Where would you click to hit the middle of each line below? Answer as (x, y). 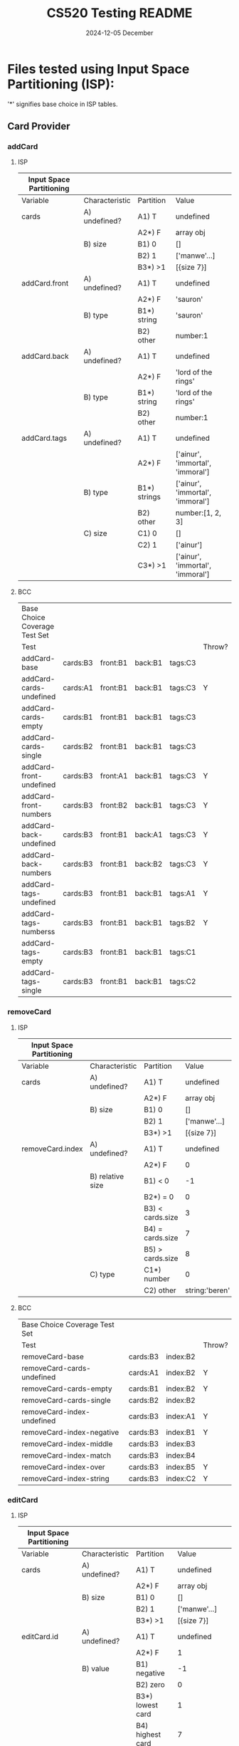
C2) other (160, 1290)
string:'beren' (207, 1290)
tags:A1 (183, 894)
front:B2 (114, 805)
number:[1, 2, (198, 513)
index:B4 (181, 1455)
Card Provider (39, 126)
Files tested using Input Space (99, 69)
